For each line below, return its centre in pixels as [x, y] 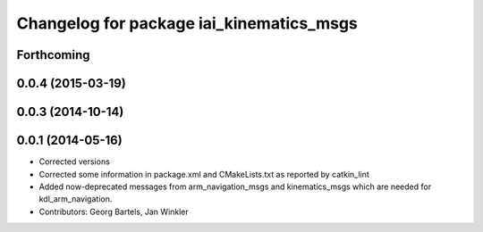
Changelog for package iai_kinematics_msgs [187, 23]
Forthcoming [53, 55]
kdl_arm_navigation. [76, 199]
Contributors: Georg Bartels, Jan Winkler [114, 211]
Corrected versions [75, 162]
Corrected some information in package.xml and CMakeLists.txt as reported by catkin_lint [204, 174]
